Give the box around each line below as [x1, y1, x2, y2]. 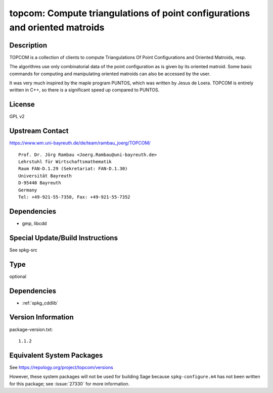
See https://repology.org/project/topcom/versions [9, 364, 113, 370]
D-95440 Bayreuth [18, 180, 61, 186]
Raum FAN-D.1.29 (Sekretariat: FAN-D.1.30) [18, 166, 128, 172]
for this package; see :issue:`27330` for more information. [9, 380, 130, 386]
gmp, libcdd [22, 220, 47, 226]
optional [9, 273, 26, 279]
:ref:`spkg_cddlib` [22, 300, 59, 306]
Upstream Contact [9, 127, 69, 135]
